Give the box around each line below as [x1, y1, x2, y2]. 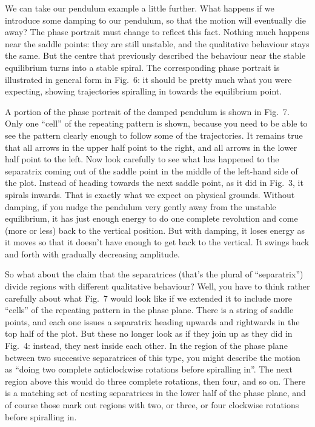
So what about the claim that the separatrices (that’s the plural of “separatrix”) [5, 268, 303, 280]
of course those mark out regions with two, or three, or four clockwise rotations [5, 399, 299, 411]
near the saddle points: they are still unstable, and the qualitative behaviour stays [5, 37, 310, 50]
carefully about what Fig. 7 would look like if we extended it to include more [5, 291, 292, 304]
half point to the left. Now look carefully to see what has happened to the [5, 153, 279, 165]
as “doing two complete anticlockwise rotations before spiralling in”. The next [5, 363, 293, 376]
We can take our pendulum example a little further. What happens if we [5, 2, 274, 14]
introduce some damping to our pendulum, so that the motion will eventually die [5, 13, 306, 26]
